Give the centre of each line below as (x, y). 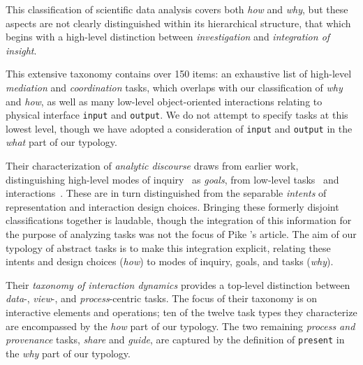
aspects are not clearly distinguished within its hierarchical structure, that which (178, 23)
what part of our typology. (61, 142)
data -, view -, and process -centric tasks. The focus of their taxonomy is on (162, 298)
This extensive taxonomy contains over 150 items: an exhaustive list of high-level (179, 74)
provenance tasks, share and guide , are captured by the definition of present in (175, 340)
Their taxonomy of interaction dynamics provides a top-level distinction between (178, 284)
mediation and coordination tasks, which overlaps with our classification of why (174, 87)
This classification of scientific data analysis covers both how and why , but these (177, 9)
